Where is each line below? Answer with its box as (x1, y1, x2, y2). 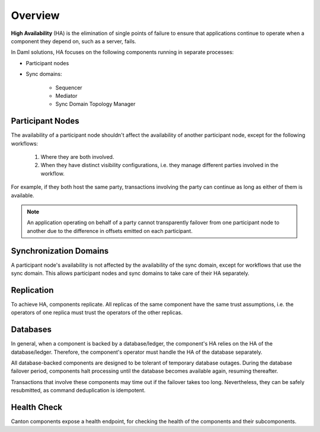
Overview (11, 9, 60, 22)
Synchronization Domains (11, 246, 109, 256)
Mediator (55, 92, 78, 99)
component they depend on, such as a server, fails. (11, 37, 136, 44)
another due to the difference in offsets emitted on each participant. (27, 227, 193, 234)
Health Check (11, 402, 63, 412)
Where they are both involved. (40, 153, 114, 160)
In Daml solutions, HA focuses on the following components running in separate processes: (11, 49, 234, 56)
